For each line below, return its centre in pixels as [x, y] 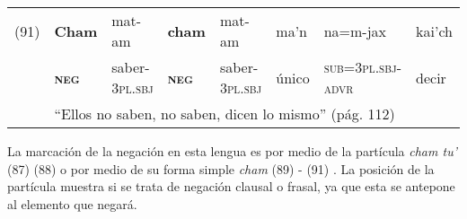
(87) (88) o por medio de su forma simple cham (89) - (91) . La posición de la [221, 168]
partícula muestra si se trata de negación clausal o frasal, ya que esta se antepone [231, 186]
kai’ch [434, 31]
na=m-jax [355, 31]
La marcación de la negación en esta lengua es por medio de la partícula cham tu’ [232, 151]
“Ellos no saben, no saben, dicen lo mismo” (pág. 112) [225, 114]
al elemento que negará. [72, 203]
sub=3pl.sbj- [362, 67]
